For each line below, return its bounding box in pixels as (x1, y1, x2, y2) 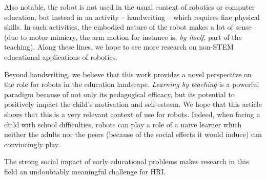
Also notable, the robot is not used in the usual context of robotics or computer (4, 2, 255, 12)
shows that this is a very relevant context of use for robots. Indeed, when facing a (4, 108, 260, 119)
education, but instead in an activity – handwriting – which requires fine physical (4, 11, 260, 22)
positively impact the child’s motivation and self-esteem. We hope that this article (4, 99, 262, 109)
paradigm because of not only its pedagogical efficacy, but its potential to (4, 88, 235, 99)
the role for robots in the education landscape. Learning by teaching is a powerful (4, 79, 259, 89)
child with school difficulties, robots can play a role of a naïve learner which (4, 119, 242, 129)
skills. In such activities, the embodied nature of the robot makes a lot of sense (4, 21, 252, 32)
